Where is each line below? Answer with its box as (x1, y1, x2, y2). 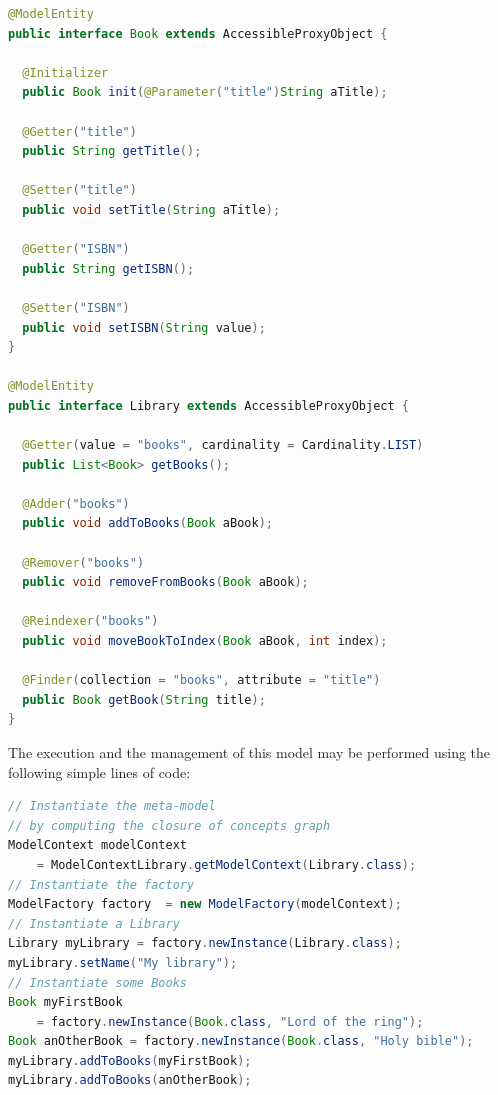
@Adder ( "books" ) (22, 496, 130, 511)
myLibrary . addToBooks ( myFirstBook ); (8, 1053, 252, 1068)
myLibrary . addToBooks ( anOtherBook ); (8, 1073, 252, 1088)
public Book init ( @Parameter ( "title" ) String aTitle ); (22, 85, 388, 100)
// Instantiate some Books (8, 975, 187, 990)
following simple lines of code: (8, 761, 191, 782)
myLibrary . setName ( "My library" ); (8, 955, 238, 970)
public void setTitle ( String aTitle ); (22, 202, 281, 217)
